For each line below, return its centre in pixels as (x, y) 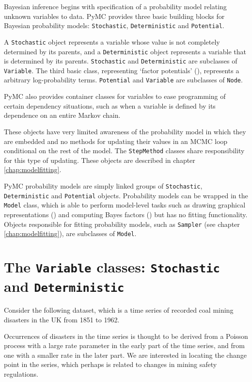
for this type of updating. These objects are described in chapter (100, 160)
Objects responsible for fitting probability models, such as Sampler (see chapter (122, 224)
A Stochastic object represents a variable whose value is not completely (112, 41)
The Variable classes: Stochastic (112, 267)
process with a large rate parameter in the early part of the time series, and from (124, 345)
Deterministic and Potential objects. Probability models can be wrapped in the (126, 195)
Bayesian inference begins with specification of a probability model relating (115, 6)
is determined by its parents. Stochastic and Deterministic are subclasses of (121, 61)
